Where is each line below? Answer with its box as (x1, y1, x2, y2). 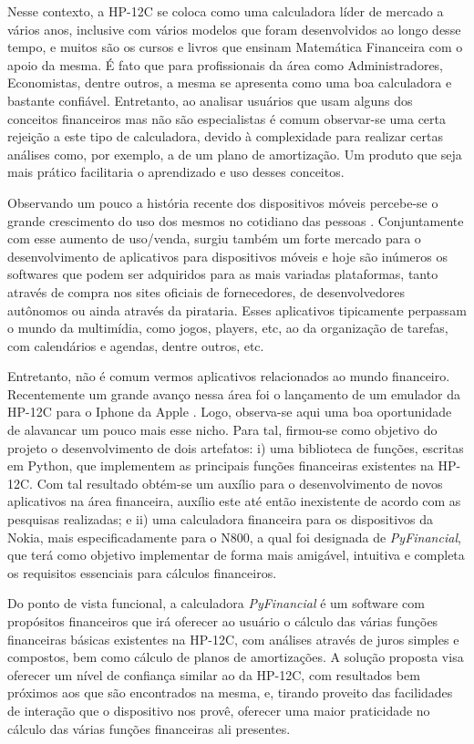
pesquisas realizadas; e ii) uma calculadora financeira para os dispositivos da (7, 510, 434, 529)
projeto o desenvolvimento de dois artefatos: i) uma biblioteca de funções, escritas (7, 438, 464, 457)
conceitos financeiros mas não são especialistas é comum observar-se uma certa (7, 108, 447, 128)
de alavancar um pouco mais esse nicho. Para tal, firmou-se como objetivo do (7, 420, 438, 439)
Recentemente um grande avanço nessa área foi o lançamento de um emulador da (7, 384, 460, 403)
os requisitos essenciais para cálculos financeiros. (7, 563, 277, 582)
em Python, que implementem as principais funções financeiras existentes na (7, 456, 434, 475)
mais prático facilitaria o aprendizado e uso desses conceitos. (7, 162, 345, 181)
